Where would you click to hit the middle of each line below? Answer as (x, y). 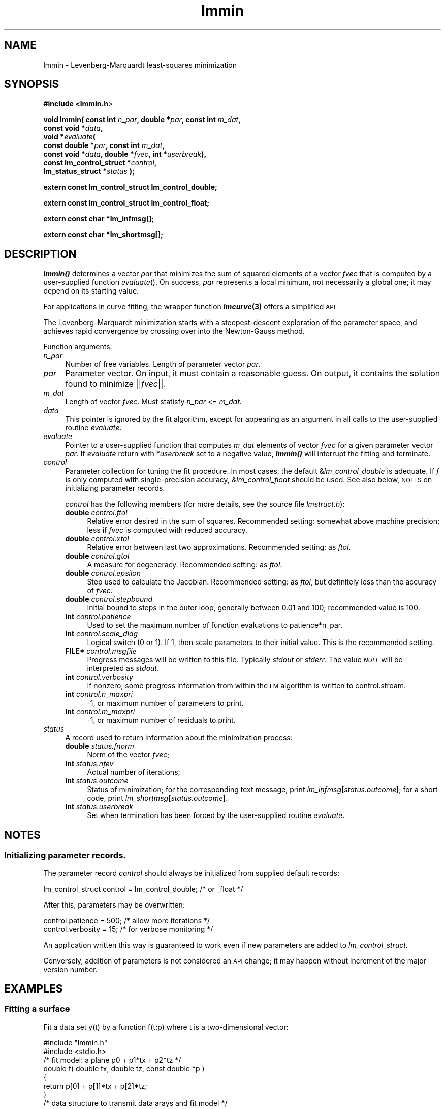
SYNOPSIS (32, 84)
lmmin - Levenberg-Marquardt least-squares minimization (140, 65)
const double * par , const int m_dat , (104, 145)
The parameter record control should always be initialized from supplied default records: (191, 873)
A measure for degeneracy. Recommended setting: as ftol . (185, 565)
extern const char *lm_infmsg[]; (99, 219)
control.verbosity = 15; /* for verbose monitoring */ (128, 929)
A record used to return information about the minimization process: (179, 738)
